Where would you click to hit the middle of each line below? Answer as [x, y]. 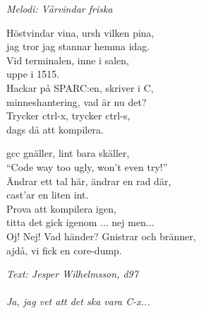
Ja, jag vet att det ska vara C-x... [78, 301]
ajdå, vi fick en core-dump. [64, 250]
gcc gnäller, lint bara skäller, [68, 153]
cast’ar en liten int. [48, 195]
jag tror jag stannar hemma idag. [78, 46]
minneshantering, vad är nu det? [77, 101]
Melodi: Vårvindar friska [60, 8]
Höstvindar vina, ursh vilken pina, [80, 32]
